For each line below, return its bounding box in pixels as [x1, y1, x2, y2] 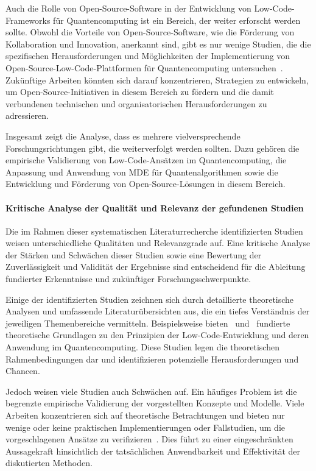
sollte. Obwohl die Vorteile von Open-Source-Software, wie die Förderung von [5, 26, 295, 38]
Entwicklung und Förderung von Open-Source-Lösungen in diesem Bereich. [5, 177, 286, 190]
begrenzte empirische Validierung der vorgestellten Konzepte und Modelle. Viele [5, 397, 304, 409]
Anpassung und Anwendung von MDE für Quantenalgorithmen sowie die [5, 165, 278, 178]
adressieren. [5, 109, 49, 122]
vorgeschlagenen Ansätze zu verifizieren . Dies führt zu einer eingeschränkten [5, 433, 293, 445]
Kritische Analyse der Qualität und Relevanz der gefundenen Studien [5, 201, 304, 214]
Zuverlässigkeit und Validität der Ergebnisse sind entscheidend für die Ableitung [5, 260, 306, 273]
